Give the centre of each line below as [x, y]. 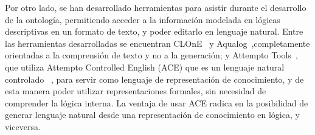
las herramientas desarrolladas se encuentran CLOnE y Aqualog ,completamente [157, 43]
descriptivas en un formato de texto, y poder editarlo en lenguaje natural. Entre [154, 31]
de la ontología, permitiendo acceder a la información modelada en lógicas [143, 19]
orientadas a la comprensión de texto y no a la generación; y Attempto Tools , [151, 55]
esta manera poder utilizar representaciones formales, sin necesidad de [136, 91]
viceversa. [23, 126]
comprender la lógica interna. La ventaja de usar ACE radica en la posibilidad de [157, 102]
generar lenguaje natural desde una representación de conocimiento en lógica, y [152, 115]
